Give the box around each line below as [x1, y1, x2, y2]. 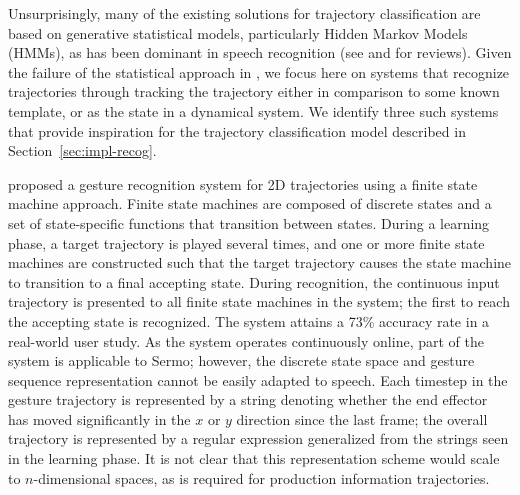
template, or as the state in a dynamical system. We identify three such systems [8, 100, 499, 121]
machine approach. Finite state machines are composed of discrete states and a [8, 193, 492, 214]
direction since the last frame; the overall [236, 408, 488, 429]
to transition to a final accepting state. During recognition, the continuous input [8, 271, 500, 292]
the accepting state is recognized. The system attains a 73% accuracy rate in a [8, 310, 490, 331]
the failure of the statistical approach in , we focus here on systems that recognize [8, 61, 510, 82]
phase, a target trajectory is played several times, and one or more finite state [8, 232, 485, 253]
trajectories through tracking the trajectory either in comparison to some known [8, 81, 500, 102]
